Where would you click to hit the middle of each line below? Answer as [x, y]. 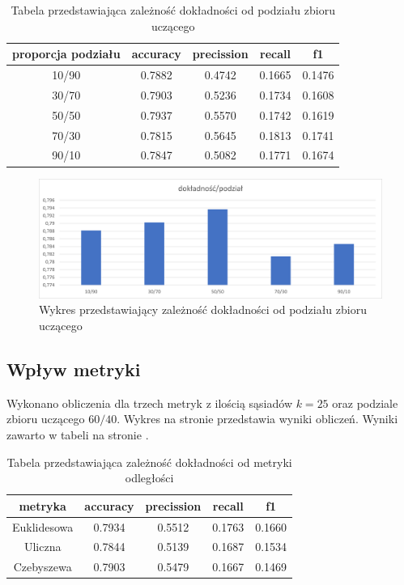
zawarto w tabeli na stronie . [78, 434]
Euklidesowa [43, 526]
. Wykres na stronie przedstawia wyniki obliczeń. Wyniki [257, 419]
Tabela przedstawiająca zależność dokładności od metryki [149, 462]
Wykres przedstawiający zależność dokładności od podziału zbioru [203, 309]
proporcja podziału [66, 54]
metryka [43, 505]
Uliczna [43, 547]
